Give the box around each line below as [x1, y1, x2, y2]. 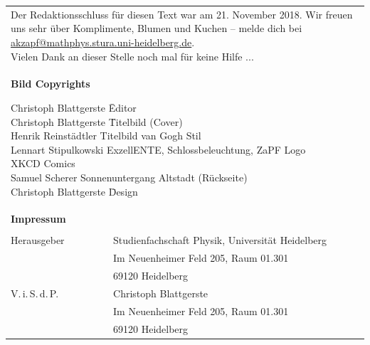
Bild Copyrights [11, 76, 90, 91]
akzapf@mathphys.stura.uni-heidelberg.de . [11, 34, 195, 49]
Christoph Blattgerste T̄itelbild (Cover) [11, 114, 183, 129]
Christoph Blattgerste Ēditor [11, 100, 137, 115]
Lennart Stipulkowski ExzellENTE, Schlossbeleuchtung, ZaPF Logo [11, 142, 306, 156]
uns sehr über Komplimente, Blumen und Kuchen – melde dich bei [11, 21, 302, 36]
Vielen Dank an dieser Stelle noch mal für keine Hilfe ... [11, 48, 254, 63]
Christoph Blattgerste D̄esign [11, 184, 138, 198]
